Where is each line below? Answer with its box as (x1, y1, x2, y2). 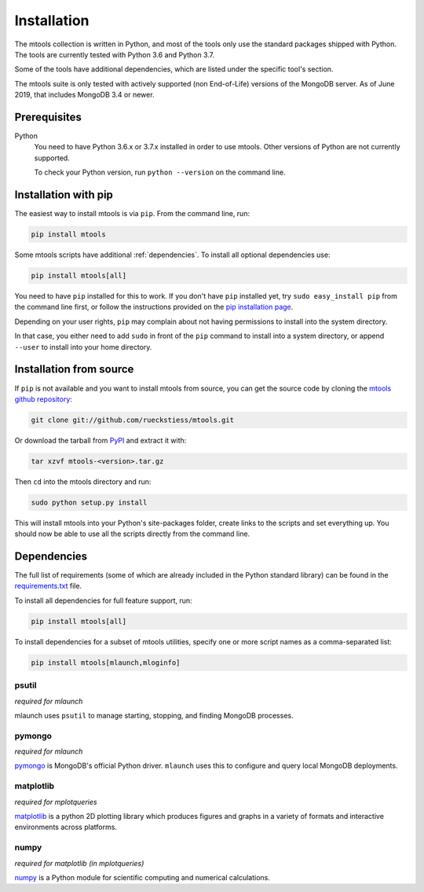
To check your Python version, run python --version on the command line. (34, 167, 286, 177)
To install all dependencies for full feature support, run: (14, 596, 192, 605)
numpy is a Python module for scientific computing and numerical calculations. (14, 872, 270, 882)
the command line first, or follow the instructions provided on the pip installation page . (14, 303, 294, 312)
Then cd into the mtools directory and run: (14, 476, 152, 486)
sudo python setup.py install (31, 497, 148, 507)
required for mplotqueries (14, 797, 97, 806)
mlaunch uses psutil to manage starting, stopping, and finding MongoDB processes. (14, 710, 294, 720)
